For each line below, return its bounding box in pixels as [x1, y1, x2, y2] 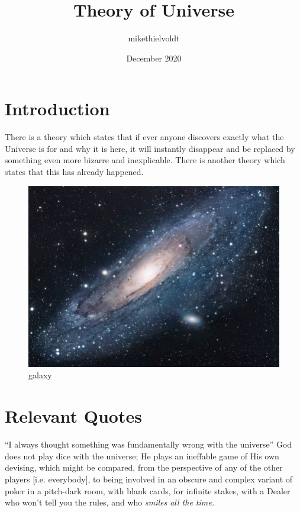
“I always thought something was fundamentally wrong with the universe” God [5, 438, 292, 451]
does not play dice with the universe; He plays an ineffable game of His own [5, 449, 279, 462]
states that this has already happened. [5, 166, 144, 178]
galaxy [28, 369, 52, 381]
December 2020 [126, 51, 182, 64]
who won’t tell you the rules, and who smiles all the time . [5, 496, 215, 508]
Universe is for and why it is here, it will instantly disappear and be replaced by [5, 142, 295, 154]
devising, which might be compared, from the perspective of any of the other [5, 461, 283, 474]
